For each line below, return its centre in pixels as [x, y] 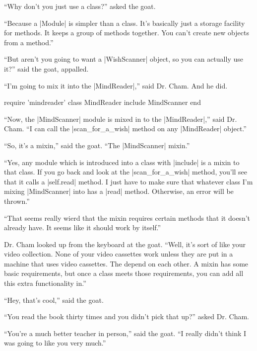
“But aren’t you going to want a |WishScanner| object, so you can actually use [124, 59]
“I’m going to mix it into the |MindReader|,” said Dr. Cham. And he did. [116, 85]
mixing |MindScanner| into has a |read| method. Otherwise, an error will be [119, 191]
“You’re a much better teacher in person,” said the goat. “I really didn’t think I [125, 333]
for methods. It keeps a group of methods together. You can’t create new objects [127, 33]
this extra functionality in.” [45, 283]
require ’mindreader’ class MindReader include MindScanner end [102, 102]
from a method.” [29, 42]
